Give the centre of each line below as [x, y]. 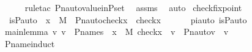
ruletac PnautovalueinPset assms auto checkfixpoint [133, 7]
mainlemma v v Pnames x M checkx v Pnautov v [117, 32]
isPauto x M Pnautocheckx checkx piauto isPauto [128, 19]
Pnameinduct [30, 43]
